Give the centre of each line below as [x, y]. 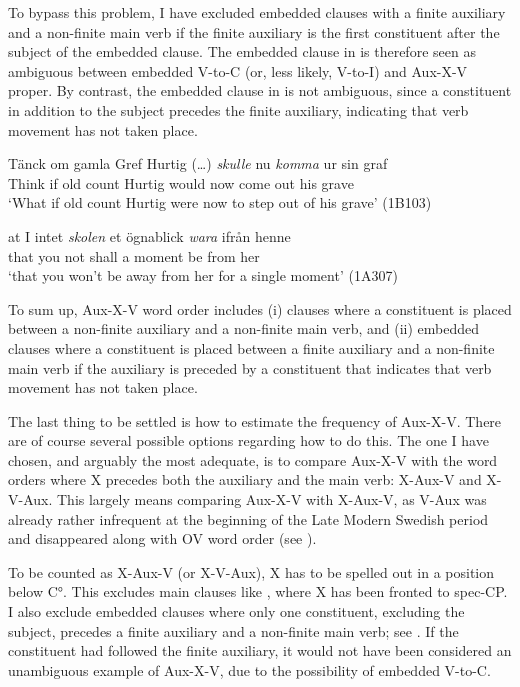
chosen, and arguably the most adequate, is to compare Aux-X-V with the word [253, 459]
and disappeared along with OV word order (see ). [162, 538]
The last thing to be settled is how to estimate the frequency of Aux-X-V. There [255, 420]
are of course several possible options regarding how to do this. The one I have [248, 440]
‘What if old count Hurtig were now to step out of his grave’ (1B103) [220, 202]
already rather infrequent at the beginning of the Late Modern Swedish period [248, 518]
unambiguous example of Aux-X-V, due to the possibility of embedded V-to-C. [249, 669]
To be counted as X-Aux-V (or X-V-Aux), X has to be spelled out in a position [251, 571]
